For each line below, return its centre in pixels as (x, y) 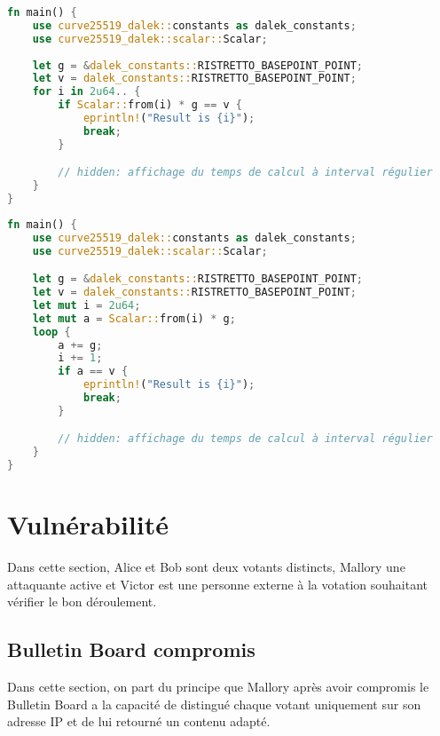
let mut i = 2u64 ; (86, 305)
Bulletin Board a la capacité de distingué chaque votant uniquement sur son (214, 704)
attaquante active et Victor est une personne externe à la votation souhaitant (217, 584)
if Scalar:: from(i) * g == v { (150, 105)
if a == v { (93, 372)
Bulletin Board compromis (131, 649)
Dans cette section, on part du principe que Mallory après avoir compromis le (218, 687)
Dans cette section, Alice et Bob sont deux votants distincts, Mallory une (206, 567)
